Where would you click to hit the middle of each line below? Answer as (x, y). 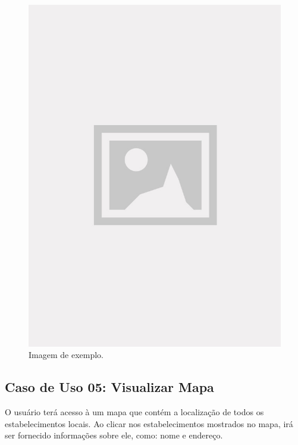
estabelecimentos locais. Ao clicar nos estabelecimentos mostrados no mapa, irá (149, 423)
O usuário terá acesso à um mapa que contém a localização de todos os (134, 412)
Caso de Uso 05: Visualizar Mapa (109, 387)
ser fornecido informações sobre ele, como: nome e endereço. (114, 435)
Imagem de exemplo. (66, 355)
